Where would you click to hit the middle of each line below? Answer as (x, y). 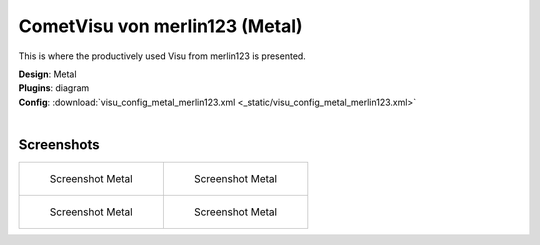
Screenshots (59, 144)
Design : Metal (47, 74)
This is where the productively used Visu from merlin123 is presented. (162, 56)
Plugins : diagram (54, 88)
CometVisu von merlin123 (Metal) (161, 26)
